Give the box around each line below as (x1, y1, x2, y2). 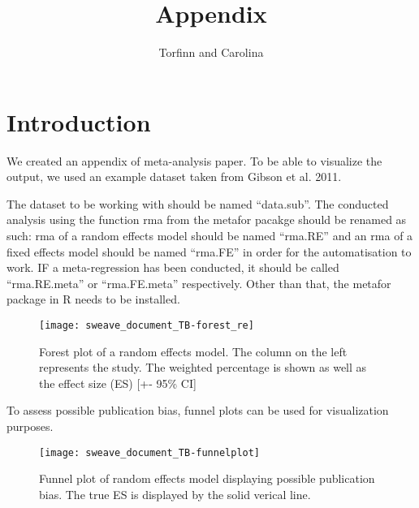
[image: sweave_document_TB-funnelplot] (39, 446, 261, 458)
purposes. (6, 418, 54, 435)
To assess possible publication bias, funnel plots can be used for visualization (6, 402, 389, 419)
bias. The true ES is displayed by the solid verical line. (39, 485, 311, 502)
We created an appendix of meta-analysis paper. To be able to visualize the (6, 152, 382, 169)
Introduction (6, 105, 151, 138)
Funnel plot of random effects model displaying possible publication (39, 470, 375, 487)
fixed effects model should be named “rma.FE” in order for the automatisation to (6, 243, 412, 260)
